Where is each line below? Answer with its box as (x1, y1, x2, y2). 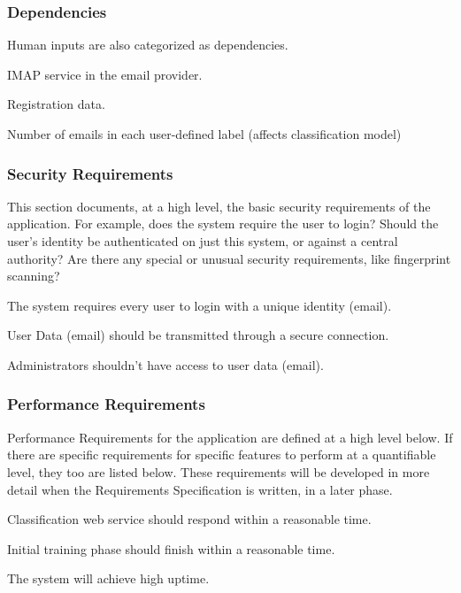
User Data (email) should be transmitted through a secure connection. (7, 326, 389, 344)
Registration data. (7, 95, 105, 113)
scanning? (7, 266, 60, 285)
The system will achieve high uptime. (7, 569, 210, 588)
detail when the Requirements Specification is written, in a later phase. (7, 480, 393, 498)
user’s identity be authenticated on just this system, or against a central (7, 232, 398, 250)
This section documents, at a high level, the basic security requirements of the (7, 196, 431, 215)
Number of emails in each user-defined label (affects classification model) (7, 125, 402, 142)
